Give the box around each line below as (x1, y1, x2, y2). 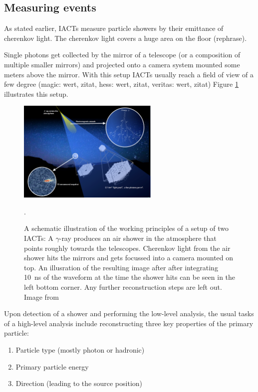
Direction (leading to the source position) (15, 378, 143, 389)
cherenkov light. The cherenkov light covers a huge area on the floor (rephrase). (4, 32, 247, 43)
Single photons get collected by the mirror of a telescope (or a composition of (4, 49, 241, 60)
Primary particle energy (15, 361, 89, 372)
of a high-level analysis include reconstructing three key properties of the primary (4, 318, 254, 328)
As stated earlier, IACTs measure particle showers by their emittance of (4, 23, 224, 33)
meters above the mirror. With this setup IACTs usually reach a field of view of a (4, 69, 254, 79)
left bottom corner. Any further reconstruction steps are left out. (24, 281, 222, 292)
